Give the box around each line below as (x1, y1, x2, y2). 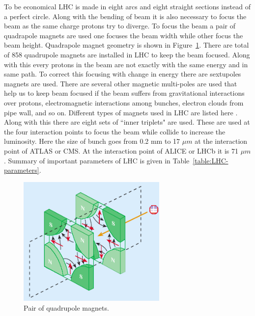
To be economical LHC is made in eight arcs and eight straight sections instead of (4, 1, 251, 11)
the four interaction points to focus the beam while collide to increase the (4, 126, 226, 136)
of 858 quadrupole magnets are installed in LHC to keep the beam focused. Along (4, 49, 250, 59)
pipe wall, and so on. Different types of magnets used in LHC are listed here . (4, 107, 238, 117)
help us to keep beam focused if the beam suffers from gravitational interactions (4, 88, 245, 98)
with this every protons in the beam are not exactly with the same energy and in (4, 59, 248, 69)
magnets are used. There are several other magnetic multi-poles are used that (4, 78, 237, 88)
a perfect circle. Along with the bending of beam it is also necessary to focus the (4, 11, 247, 21)
